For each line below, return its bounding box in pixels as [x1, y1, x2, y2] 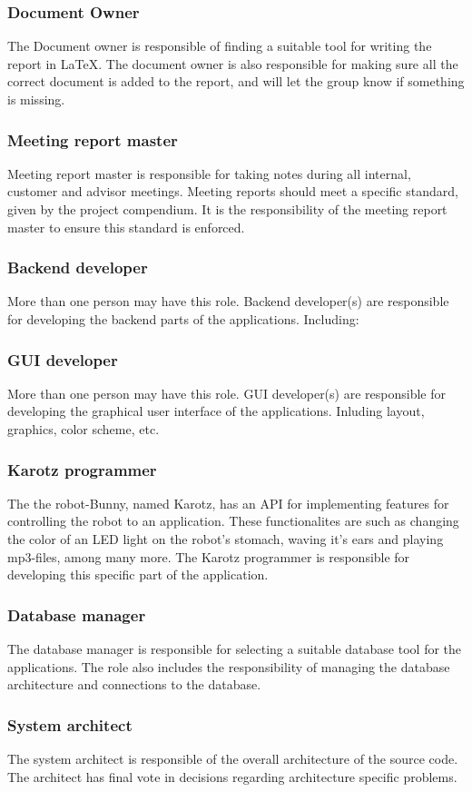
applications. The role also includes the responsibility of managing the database [7, 657, 450, 676]
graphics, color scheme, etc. [7, 420, 160, 438]
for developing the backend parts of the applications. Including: [7, 310, 359, 328]
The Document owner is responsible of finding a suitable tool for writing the [7, 36, 432, 55]
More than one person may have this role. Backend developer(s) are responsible [7, 292, 449, 311]
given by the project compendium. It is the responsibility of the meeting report [7, 200, 447, 218]
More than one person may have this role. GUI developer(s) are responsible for [7, 383, 446, 402]
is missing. [7, 90, 65, 108]
